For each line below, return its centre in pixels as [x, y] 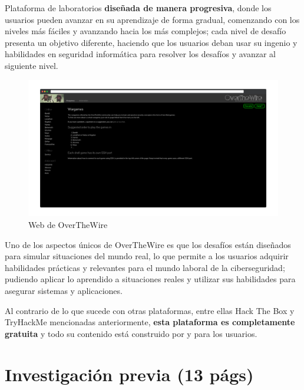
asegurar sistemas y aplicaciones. [64, 290]
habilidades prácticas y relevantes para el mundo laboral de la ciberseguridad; [145, 267]
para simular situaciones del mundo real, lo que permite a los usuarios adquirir [147, 256]
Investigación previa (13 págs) [129, 374]
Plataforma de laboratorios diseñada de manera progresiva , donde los [138, 8]
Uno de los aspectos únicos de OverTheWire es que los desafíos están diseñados [148, 244]
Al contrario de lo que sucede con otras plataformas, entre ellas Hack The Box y [150, 310]
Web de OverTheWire [68, 225]
